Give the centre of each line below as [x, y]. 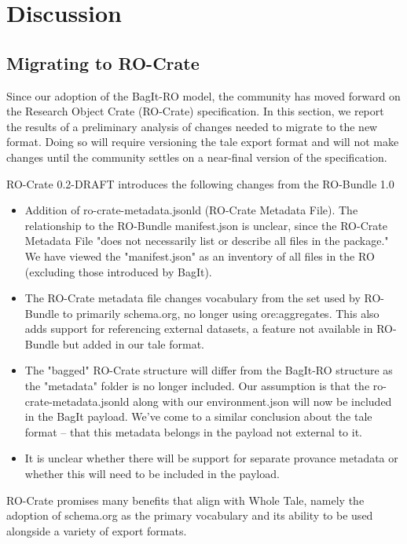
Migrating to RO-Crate [103, 62]
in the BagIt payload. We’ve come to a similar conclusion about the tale [198, 416]
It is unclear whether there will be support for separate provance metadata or [211, 458]
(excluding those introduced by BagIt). [118, 271]
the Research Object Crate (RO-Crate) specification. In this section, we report [195, 111]
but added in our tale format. [133, 343]
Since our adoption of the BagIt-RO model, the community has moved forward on [203, 95]
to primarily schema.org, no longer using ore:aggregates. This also [221, 313]
